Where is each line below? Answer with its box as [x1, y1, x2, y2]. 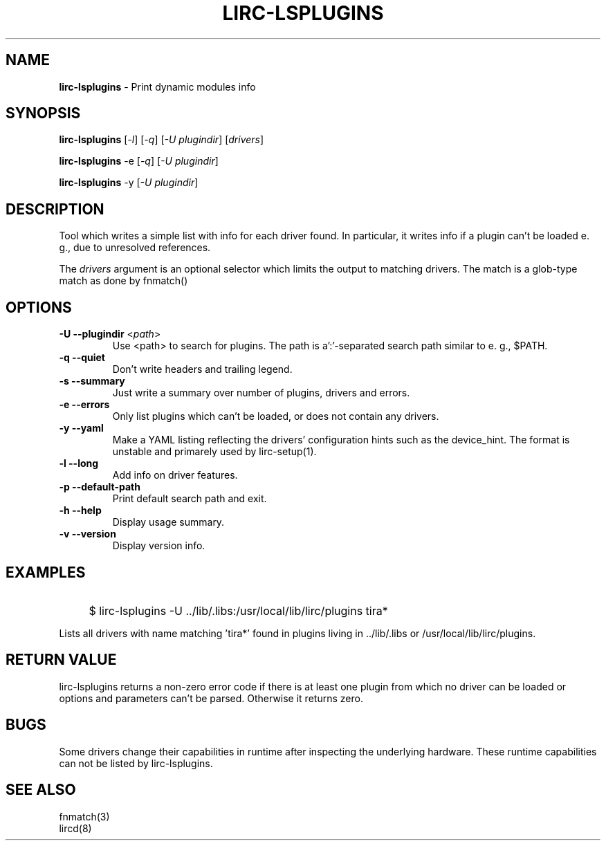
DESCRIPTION [6, 200, 104, 218]
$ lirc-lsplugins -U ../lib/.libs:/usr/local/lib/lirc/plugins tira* [89, 603, 388, 618]
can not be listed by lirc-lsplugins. [59, 757, 213, 769]
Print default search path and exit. [112, 493, 267, 505]
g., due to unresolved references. [59, 241, 211, 254]
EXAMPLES [6, 563, 86, 581]
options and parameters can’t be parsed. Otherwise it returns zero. [59, 692, 363, 704]
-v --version [59, 528, 116, 540]
